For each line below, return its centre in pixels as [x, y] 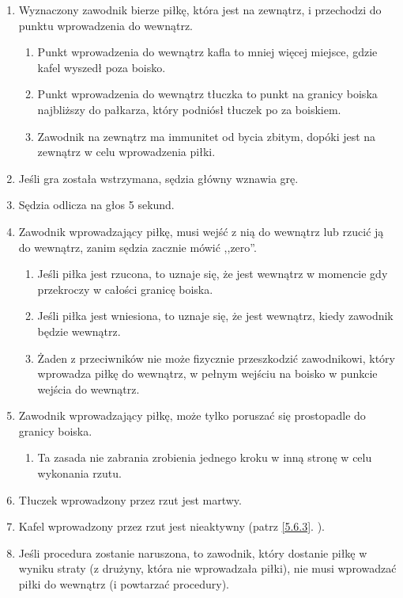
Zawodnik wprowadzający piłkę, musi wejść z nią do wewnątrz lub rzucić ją [201, 231]
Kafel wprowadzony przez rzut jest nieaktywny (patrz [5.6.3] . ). [172, 526]
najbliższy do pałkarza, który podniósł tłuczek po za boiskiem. [189, 109]
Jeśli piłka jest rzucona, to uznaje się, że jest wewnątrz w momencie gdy [213, 274]
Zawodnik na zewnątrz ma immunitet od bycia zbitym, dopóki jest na [207, 136]
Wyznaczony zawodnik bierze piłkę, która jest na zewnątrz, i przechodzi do [200, 10]
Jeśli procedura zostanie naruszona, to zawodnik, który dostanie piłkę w [193, 552]
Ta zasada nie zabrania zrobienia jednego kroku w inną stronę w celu [205, 457]
